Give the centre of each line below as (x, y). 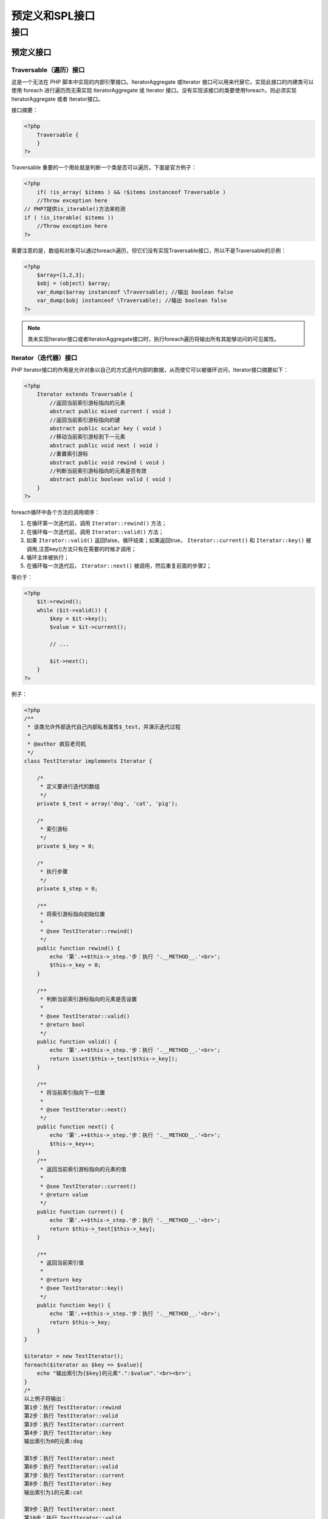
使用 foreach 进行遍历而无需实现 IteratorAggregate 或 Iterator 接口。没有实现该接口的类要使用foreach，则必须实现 (154, 91)
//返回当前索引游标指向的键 (85, 420)
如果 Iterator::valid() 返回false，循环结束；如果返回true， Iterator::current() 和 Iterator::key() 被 (169, 540)
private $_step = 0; (67, 888)
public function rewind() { (79, 948)
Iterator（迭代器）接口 (44, 357)
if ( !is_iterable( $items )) (69, 218)
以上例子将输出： (45, 1399)
